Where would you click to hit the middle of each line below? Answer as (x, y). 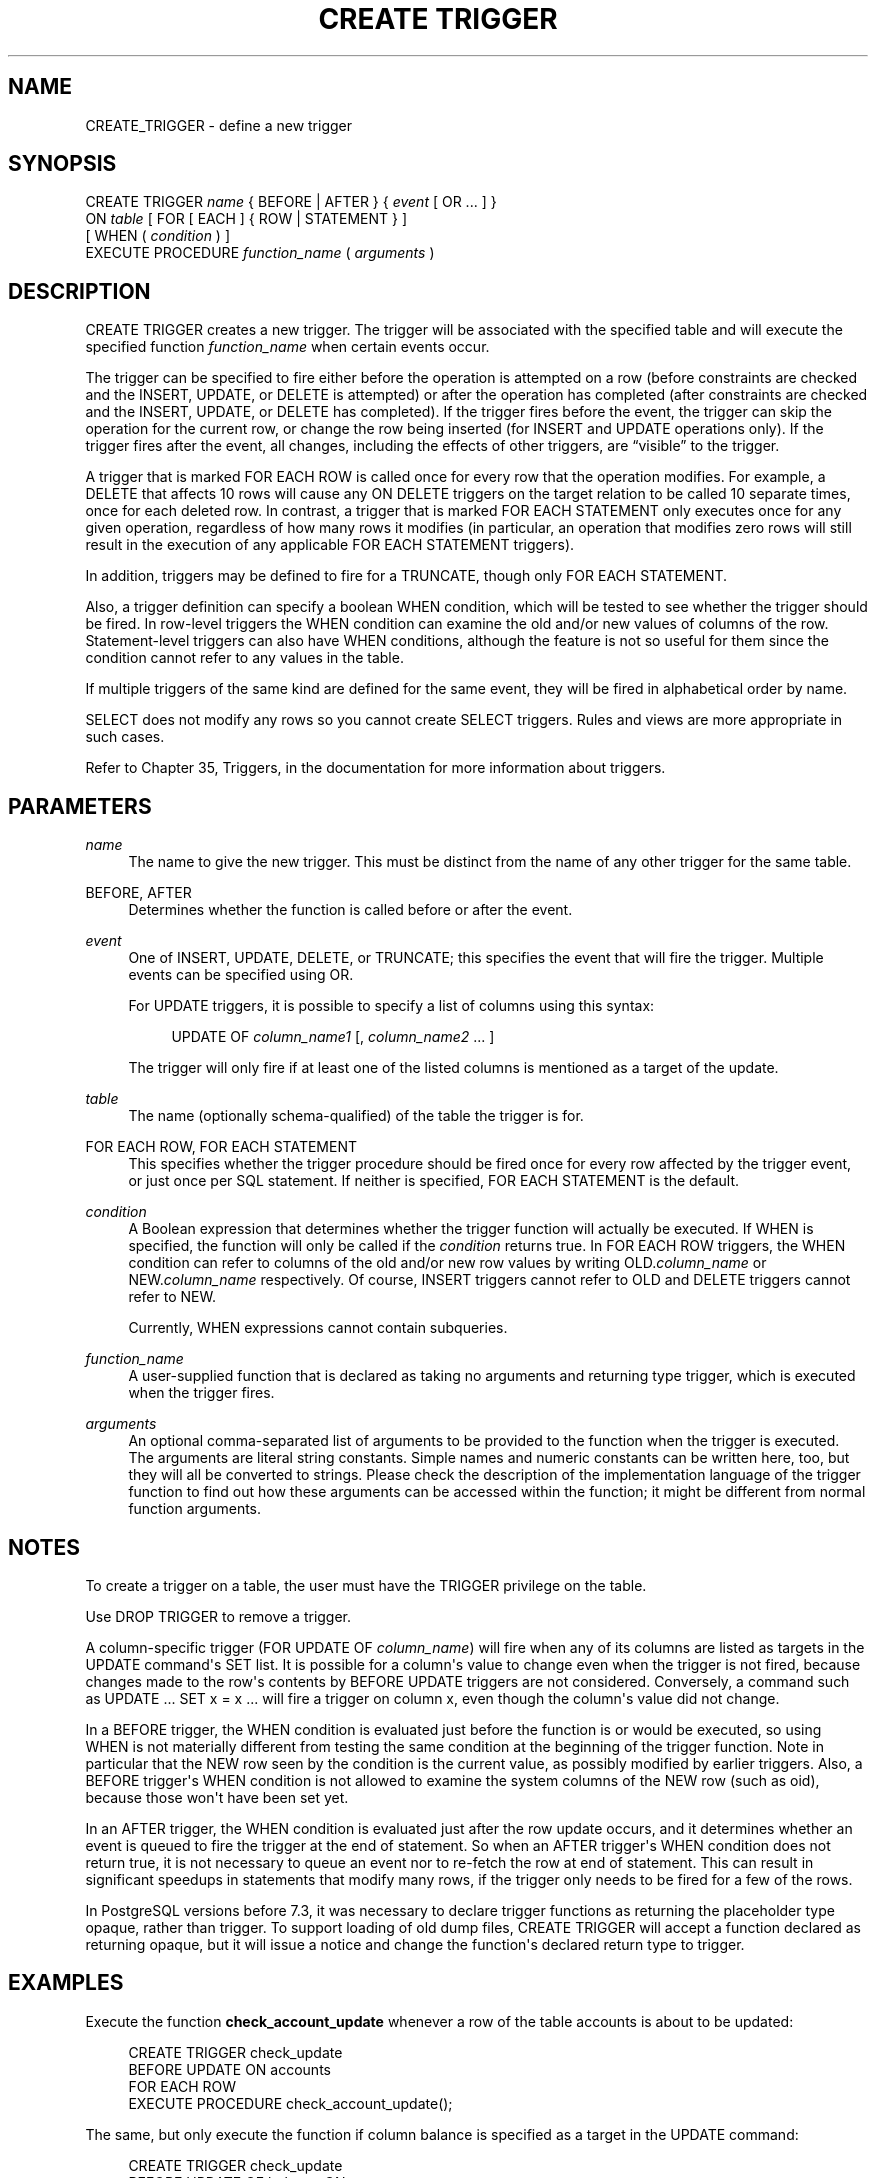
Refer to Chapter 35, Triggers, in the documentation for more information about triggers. (375, 768)
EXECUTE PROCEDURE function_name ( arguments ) (260, 253)
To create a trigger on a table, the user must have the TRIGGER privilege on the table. (366, 1585)
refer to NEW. (172, 1297)
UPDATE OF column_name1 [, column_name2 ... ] (333, 1037)
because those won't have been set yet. (217, 1797)
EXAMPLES (66, 1983)
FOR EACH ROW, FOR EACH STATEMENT (221, 1147)
